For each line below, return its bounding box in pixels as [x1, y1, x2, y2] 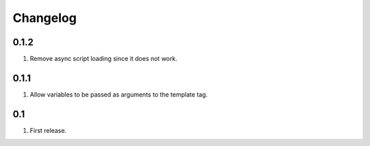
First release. [29, 126, 67, 134]
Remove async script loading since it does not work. [29, 55, 177, 63]
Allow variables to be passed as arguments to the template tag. [29, 90, 208, 99]
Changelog [12, 10, 77, 25]
